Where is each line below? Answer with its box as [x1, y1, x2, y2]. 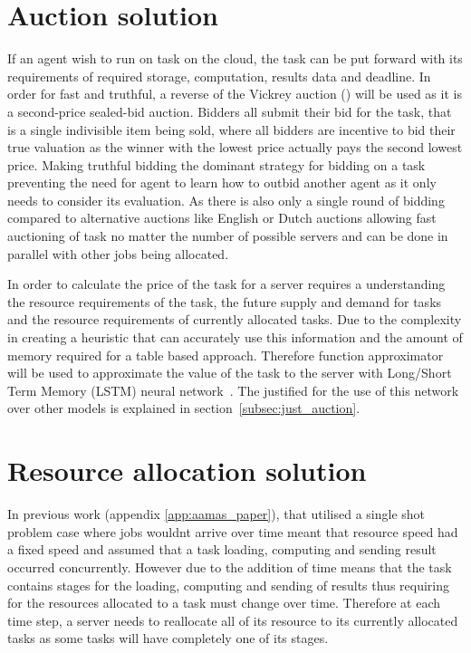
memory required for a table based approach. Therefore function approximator [7, 345, 444, 364]
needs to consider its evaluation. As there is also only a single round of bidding [7, 190, 445, 209]
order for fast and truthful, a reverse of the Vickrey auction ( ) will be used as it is [7, 84, 462, 103]
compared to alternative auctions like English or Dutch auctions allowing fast [7, 208, 437, 227]
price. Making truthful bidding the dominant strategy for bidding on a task [7, 155, 426, 174]
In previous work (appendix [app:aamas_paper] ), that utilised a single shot [7, 504, 426, 523]
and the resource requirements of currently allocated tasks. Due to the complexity [7, 310, 462, 329]
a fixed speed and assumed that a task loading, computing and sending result [7, 540, 437, 559]
